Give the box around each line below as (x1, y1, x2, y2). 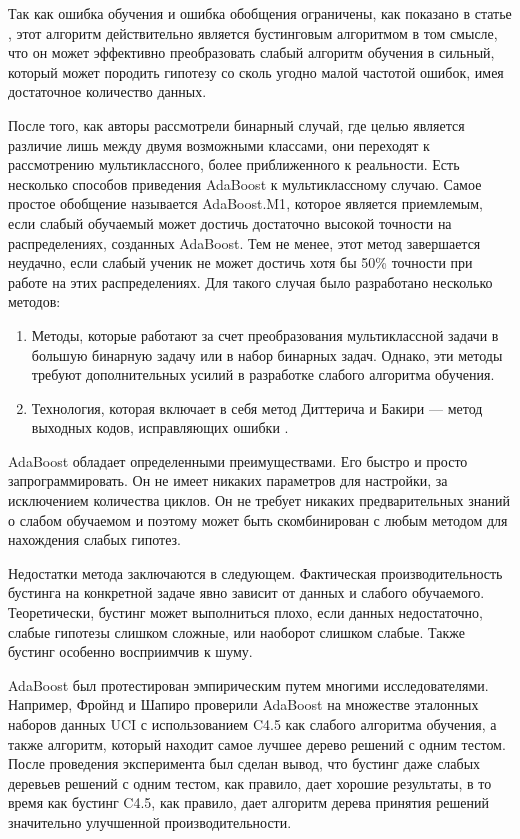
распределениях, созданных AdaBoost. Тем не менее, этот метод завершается (8, 232, 481, 253)
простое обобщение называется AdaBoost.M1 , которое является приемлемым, (8, 193, 483, 214)
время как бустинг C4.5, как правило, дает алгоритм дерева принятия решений (8, 792, 489, 813)
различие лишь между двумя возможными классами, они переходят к (8, 134, 430, 155)
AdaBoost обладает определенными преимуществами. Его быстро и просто (8, 450, 468, 471)
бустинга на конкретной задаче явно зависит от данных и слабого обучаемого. (8, 582, 485, 603)
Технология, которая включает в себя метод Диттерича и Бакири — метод (31, 397, 483, 418)
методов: (8, 291, 61, 312)
